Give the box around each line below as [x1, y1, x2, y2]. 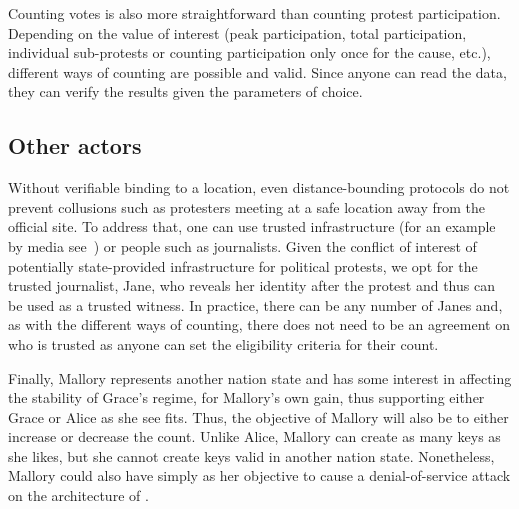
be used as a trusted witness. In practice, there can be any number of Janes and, [8, 294, 503, 315]
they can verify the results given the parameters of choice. [8, 81, 363, 102]
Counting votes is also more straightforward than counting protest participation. [8, 3, 501, 23]
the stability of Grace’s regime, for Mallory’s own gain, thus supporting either [8, 387, 485, 408]
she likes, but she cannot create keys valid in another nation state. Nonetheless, [8, 445, 495, 466]
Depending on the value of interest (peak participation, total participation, [8, 22, 467, 43]
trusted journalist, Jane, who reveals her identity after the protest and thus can [8, 275, 495, 296]
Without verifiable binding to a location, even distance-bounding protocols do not [8, 177, 510, 198]
